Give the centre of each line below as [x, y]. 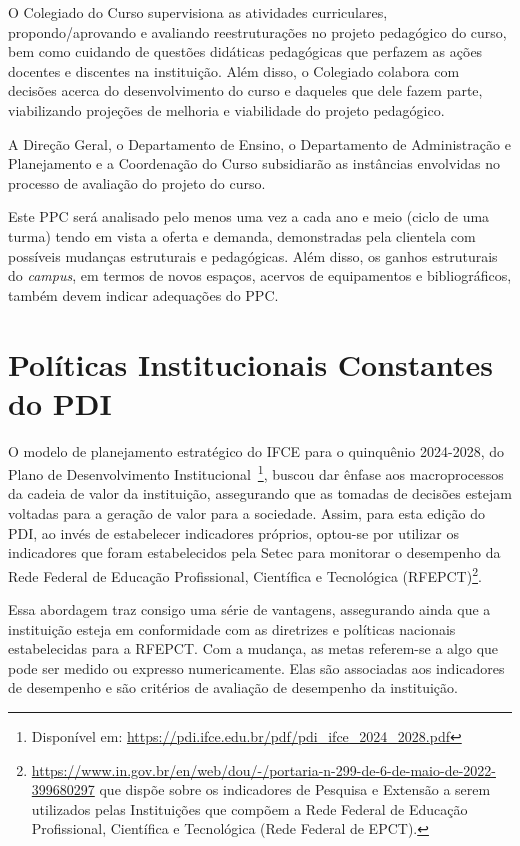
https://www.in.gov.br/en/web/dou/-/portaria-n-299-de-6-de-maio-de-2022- [263, 769]
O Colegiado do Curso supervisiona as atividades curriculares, [198, 12]
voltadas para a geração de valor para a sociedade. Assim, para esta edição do [246, 513]
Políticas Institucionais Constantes [250, 363]
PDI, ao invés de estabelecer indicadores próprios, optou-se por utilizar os [234, 532]
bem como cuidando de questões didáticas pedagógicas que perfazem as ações [245, 51]
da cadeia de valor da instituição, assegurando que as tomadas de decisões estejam [260, 493]
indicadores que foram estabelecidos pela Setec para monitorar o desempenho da [254, 552]
